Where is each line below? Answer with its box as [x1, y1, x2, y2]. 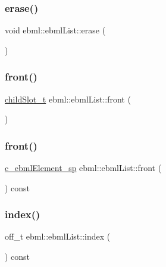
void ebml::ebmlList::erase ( [5, 24, 106, 36]
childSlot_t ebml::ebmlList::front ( [5, 92, 131, 105]
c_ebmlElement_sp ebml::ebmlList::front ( [5, 162, 162, 174]
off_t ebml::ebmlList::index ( [5, 230, 111, 243]
